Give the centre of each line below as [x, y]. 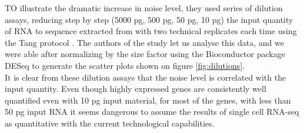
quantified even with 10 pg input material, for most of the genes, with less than [148, 100]
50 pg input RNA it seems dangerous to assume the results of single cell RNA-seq [152, 112]
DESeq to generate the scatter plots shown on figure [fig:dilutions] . [125, 65]
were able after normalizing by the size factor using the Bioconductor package [145, 54]
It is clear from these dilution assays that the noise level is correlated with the [146, 77]
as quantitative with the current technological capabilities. [110, 123]
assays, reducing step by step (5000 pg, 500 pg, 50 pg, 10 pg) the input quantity [149, 19]
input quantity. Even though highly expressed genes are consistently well [136, 89]
